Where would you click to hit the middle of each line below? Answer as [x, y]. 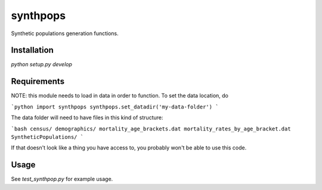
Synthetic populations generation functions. [65, 33]
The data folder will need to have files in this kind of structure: [87, 118]
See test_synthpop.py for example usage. [62, 179]
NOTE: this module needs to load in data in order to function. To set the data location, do [120, 96]
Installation [32, 50]
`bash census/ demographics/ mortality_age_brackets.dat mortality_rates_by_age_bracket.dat [151, 129]
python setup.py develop [42, 64]
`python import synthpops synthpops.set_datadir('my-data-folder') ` [115, 107]
